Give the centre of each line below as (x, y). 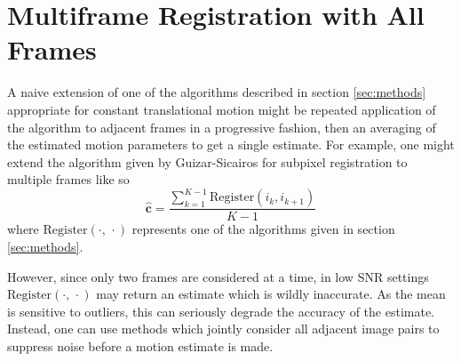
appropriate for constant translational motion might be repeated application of (222, 109)
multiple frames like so (68, 179)
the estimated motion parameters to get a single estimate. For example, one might (231, 144)
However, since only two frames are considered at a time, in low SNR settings (218, 276)
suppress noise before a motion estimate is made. (140, 345)
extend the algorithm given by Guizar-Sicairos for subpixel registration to (207, 161)
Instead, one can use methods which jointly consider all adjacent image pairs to (223, 329)
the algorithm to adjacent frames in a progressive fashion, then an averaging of (222, 127)
